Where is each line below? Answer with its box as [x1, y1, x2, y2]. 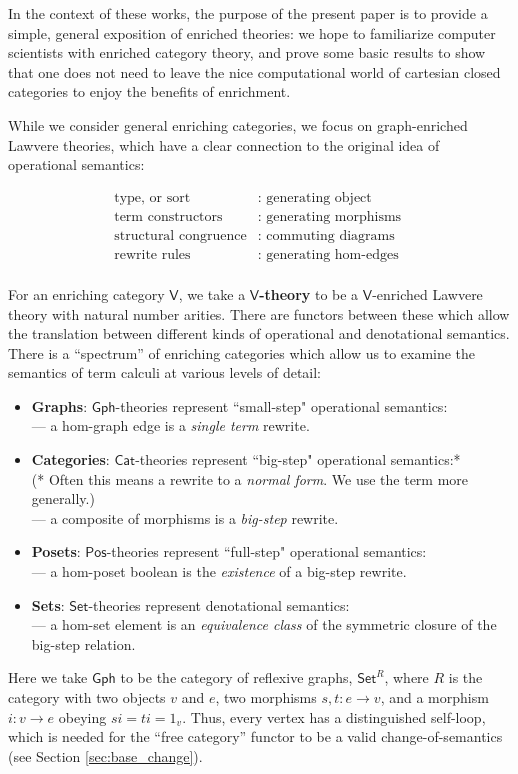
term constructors [114, 209, 223, 224]
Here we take [8, 667, 88, 688]
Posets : [31, 541, 81, 562]
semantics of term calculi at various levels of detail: [8, 362, 322, 383]
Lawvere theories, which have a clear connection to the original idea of [8, 134, 440, 155]
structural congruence [114, 228, 247, 243]
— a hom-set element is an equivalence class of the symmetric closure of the [31, 614, 497, 635]
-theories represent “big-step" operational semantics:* [135, 449, 461, 470]
